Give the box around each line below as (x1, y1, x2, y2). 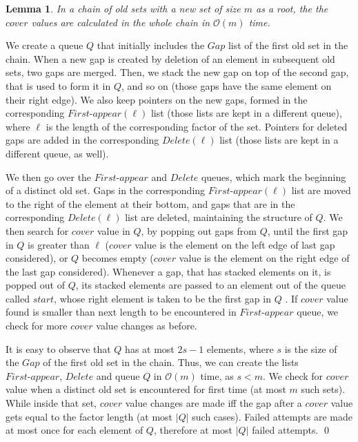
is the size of (284, 341, 337, 356)
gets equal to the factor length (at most (6, 409, 173, 423)
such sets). (301, 382, 346, 396)
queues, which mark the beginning (201, 169, 346, 184)
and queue (96, 368, 140, 383)
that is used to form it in (6, 78, 111, 93)
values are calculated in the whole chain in (31, 15, 210, 29)
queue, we (297, 305, 339, 319)
